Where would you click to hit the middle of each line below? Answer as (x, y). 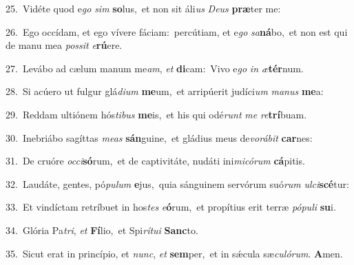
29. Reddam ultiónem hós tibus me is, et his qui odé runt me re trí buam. (156, 114)
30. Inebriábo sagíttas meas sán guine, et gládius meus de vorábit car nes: (159, 137)
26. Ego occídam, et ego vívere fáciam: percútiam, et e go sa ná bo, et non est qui (177, 31)
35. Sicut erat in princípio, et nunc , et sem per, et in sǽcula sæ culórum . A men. (174, 253)
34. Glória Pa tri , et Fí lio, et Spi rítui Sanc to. (102, 230)
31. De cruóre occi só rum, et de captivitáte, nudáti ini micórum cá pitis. (155, 161)
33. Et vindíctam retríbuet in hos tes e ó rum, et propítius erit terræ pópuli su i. (171, 207)
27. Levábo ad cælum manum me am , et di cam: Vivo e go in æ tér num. (155, 68)
